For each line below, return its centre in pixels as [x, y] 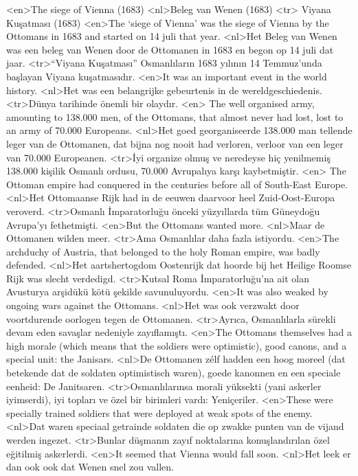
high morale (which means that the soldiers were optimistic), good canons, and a [177, 345]
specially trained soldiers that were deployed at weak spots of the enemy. [159, 412]
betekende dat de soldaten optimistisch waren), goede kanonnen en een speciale [174, 373]
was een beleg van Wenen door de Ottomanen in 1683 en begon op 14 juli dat [170, 49]
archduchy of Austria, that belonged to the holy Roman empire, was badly [163, 251]
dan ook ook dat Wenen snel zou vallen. [90, 467]
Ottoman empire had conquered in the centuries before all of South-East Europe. [177, 184]
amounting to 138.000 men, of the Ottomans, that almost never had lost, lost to [175, 116]
